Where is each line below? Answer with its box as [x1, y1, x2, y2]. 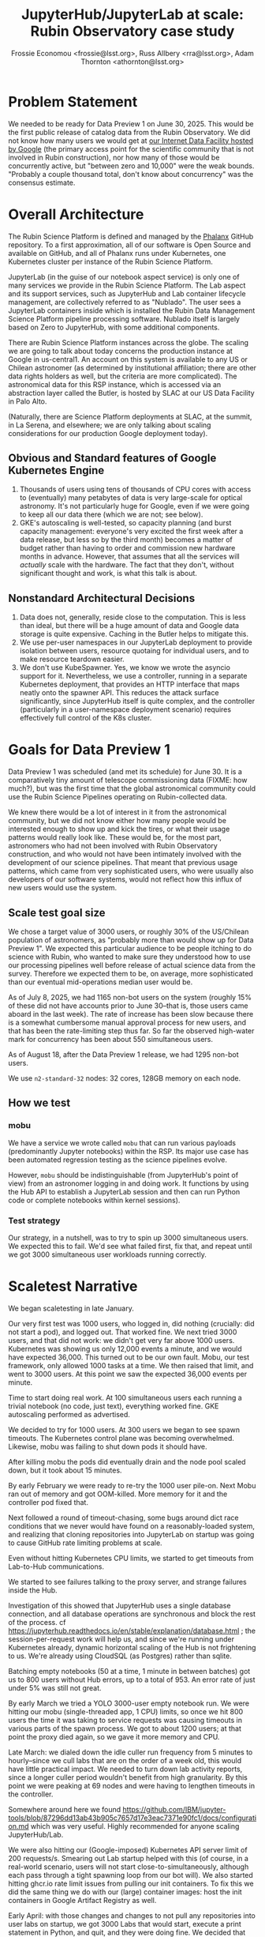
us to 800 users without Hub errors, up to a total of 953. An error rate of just [8, 1675, 256, 1684]
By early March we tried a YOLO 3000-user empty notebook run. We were [8, 1698, 250, 1708]
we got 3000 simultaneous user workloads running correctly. [8, 1250, 207, 1259]
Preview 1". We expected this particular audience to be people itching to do [8, 944, 252, 953]
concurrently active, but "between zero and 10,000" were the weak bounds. [8, 160, 255, 171]
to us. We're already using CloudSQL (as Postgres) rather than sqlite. [8, 1651, 233, 1661]
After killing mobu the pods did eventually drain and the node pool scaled [8, 1457, 246, 1466]
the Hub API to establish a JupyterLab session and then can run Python [8, 1187, 241, 1196]
